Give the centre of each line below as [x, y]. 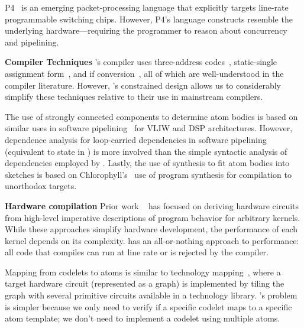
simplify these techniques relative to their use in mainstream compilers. [134, 97]
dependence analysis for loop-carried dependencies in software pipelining [136, 139]
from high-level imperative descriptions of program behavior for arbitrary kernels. [153, 217]
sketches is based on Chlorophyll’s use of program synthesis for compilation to [148, 174]
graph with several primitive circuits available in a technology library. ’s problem [151, 295]
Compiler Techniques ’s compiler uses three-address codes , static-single [141, 62]
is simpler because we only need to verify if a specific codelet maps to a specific [148, 306]
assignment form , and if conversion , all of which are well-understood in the [144, 73]
